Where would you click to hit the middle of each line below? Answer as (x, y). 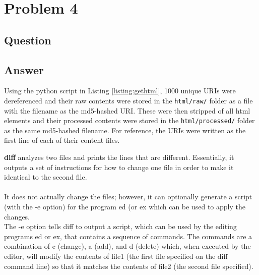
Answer (24, 69)
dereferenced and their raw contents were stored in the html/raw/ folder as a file (128, 100)
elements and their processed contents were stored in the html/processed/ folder (129, 120)
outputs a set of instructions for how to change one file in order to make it (119, 167)
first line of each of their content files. (62, 140)
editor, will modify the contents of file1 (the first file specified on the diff (116, 256)
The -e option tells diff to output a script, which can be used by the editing (120, 226)
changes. (17, 216)
